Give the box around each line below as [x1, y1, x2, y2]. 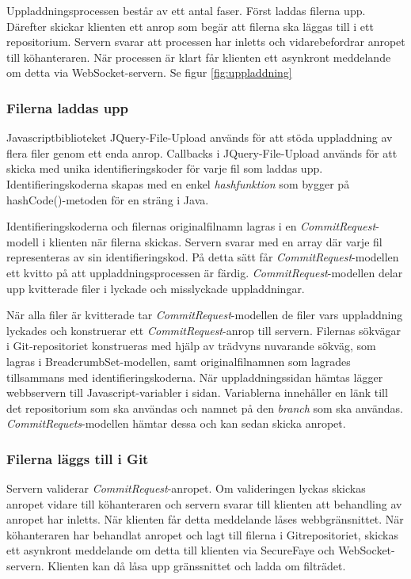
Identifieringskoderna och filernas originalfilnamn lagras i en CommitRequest [6, 218, 376, 234]
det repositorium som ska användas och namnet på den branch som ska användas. [6, 399, 403, 416]
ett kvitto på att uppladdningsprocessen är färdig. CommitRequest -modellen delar [6, 264, 403, 280]
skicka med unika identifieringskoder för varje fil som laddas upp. [6, 160, 323, 177]
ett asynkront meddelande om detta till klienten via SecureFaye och [6, 542, 335, 558]
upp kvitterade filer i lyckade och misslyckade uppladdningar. [6, 280, 305, 296]
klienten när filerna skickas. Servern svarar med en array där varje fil [49, 233, 382, 250]
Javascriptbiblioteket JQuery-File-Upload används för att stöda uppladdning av [6, 129, 393, 146]
